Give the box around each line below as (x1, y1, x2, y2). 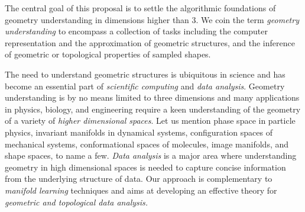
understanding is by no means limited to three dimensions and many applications (5, 91, 300, 104)
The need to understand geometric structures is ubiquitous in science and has (5, 68, 285, 80)
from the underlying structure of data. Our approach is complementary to (5, 172, 272, 185)
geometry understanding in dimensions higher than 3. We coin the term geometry (5, 13, 299, 25)
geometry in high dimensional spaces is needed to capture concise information (5, 160, 286, 173)
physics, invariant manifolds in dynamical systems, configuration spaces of (5, 126, 272, 138)
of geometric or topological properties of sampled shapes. (5, 48, 211, 60)
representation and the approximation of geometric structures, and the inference (5, 36, 295, 49)
